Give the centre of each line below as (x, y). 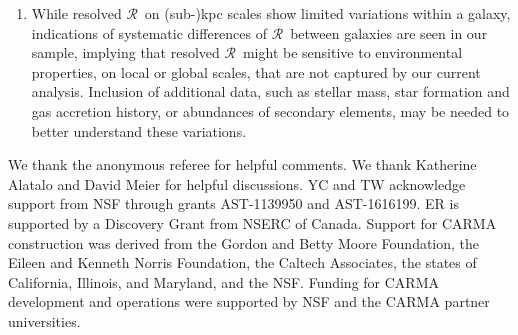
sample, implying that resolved (125, 52)
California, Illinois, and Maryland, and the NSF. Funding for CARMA (224, 281)
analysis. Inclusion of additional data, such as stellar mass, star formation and (270, 91)
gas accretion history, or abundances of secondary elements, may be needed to (270, 110)
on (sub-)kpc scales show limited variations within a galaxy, (327, 13)
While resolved (76, 13)
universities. (44, 320)
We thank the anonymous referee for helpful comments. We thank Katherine (242, 164)
